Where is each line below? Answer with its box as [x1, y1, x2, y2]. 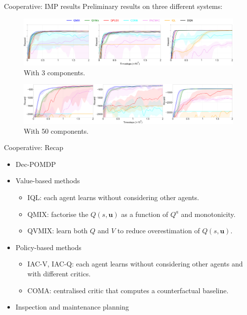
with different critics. [27, 268, 91, 278]
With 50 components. [24, 125, 89, 136]
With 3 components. [24, 67, 85, 77]
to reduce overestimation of [117, 225, 200, 236]
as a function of [121, 209, 168, 219]
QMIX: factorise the [27, 209, 88, 219]
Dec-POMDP [15, 158, 56, 169]
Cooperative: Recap [4, 142, 64, 153]
